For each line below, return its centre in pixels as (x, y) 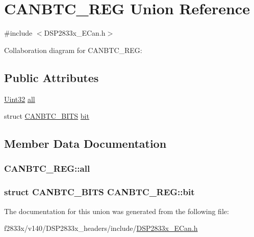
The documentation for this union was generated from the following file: (117, 211)
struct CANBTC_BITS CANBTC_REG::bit (99, 192)
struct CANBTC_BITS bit (47, 116)
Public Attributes (52, 77)
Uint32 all (20, 99)
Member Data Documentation (85, 143)
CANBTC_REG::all (47, 168)
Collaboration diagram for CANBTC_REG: (73, 50)
